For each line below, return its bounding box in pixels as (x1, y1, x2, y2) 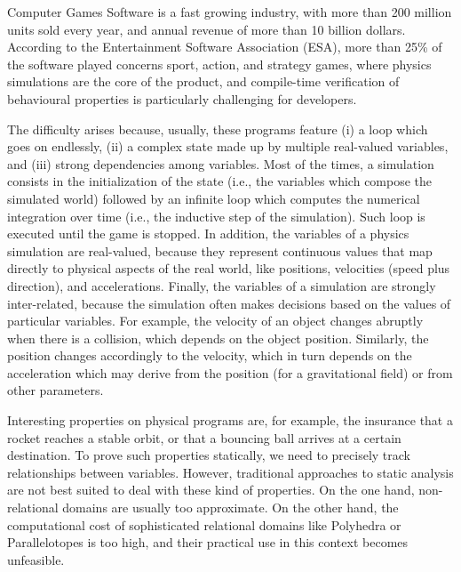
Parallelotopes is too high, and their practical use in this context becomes (7, 533, 409, 552)
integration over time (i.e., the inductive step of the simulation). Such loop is (7, 206, 425, 225)
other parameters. (7, 381, 104, 399)
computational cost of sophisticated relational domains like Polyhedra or (7, 515, 401, 534)
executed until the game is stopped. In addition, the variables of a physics (7, 224, 409, 243)
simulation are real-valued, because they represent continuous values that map (7, 241, 433, 260)
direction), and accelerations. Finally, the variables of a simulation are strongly (7, 276, 436, 294)
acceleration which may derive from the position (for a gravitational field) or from (7, 363, 453, 382)
